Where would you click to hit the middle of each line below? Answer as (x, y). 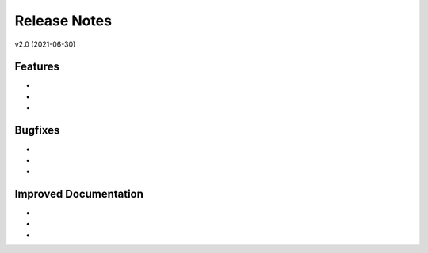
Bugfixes (37, 130)
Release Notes (63, 21)
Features (37, 67)
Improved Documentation (79, 194)
